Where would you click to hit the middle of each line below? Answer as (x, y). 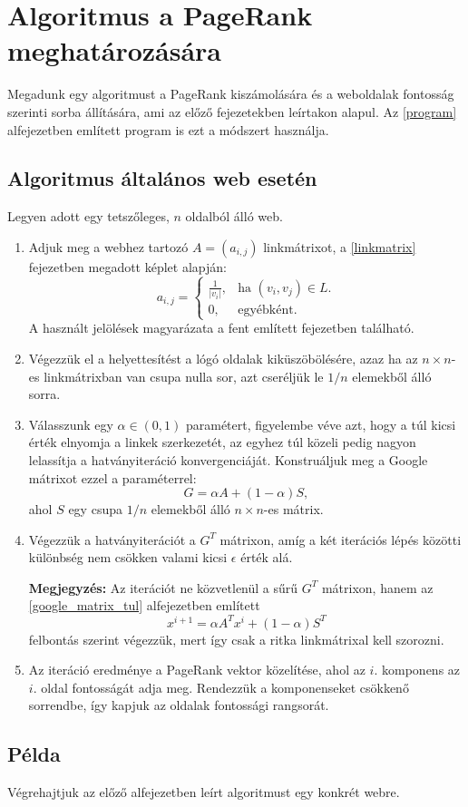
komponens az (421, 670)
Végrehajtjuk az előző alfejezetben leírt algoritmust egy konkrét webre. (204, 792)
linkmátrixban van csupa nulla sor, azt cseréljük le (184, 376)
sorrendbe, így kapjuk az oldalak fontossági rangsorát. (179, 705)
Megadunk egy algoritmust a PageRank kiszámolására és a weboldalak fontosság (231, 94)
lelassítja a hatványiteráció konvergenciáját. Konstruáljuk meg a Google (228, 459)
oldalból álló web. (234, 216)
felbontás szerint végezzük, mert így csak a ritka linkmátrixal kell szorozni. (236, 639)
